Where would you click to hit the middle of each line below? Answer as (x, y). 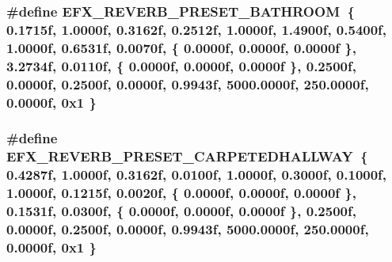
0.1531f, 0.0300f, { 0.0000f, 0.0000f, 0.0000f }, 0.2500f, (181, 211)
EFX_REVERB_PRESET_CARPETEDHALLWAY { (187, 156)
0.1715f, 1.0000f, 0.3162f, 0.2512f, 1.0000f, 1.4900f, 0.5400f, (197, 29)
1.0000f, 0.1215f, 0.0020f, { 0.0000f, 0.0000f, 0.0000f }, (181, 193)
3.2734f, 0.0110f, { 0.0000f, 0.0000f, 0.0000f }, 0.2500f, (181, 65)
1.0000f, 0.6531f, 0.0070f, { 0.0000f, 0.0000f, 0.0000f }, (181, 47)
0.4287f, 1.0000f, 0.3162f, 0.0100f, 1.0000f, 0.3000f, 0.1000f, (197, 175)
